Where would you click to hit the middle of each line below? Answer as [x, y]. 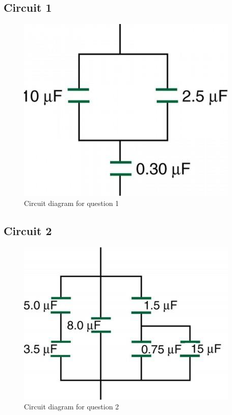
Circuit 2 [28, 230]
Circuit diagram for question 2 [72, 407]
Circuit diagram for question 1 [72, 203]
